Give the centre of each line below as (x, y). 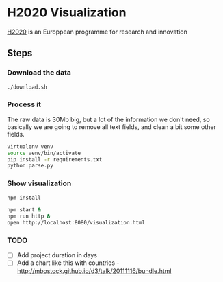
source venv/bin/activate (44, 153)
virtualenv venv (30, 146)
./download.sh (27, 87)
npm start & (24, 210)
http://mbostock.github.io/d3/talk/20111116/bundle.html (94, 271)
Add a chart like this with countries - (68, 263)
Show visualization (39, 183)
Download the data (39, 73)
